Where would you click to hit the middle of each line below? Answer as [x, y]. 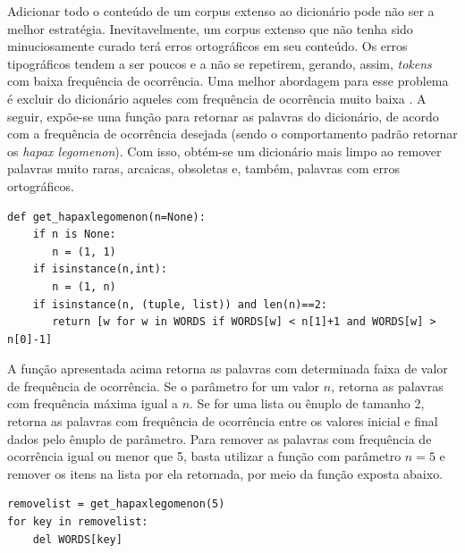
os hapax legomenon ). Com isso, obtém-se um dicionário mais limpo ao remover [224, 151]
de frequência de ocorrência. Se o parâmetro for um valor [164, 385]
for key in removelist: [78, 522]
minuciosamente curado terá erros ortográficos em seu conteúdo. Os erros [207, 46]
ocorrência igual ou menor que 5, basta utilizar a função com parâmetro [204, 456]
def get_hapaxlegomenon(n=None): [106, 217]
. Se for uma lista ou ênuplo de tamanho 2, [307, 403]
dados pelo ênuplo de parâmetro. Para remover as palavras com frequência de [220, 438]
